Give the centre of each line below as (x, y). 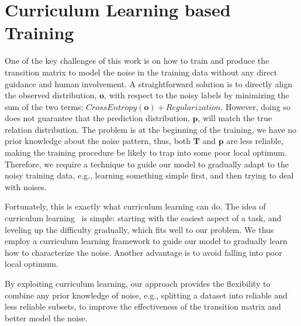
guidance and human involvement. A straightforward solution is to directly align (148, 83)
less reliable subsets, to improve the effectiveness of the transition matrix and (143, 306)
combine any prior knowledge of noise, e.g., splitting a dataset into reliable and (146, 295)
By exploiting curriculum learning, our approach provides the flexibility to (138, 283)
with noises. (26, 186)
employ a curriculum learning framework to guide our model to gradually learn (146, 241)
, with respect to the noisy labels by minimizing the (197, 95)
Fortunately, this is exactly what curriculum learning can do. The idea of (135, 206)
